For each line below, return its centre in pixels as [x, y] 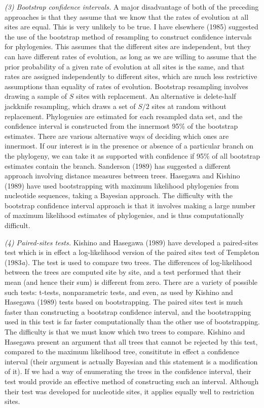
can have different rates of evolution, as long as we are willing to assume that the [131, 56]
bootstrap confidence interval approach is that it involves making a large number [130, 205]
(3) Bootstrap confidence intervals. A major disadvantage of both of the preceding [132, 7]
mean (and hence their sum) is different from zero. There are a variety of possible [131, 282]
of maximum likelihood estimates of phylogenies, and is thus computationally [124, 215]
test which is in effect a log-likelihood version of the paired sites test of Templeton [132, 252]
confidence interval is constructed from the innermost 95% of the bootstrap [121, 126]
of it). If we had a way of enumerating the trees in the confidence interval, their [128, 371]
